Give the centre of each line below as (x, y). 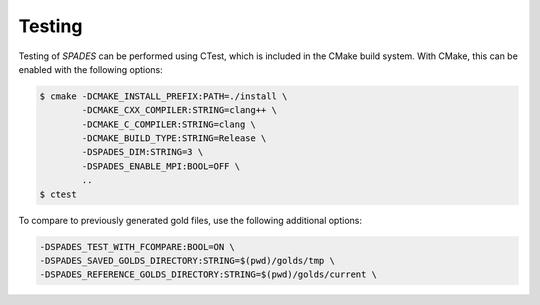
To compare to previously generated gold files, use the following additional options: (190, 220)
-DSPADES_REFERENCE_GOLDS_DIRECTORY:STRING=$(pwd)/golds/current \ (208, 274)
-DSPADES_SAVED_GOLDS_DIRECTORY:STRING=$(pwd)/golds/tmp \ (187, 261)
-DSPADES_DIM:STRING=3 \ (142, 152)
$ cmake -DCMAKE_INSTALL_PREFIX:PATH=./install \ (163, 96)
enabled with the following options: (91, 69)
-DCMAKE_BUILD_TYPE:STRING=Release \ (174, 138)
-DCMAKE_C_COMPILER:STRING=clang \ (169, 124)
